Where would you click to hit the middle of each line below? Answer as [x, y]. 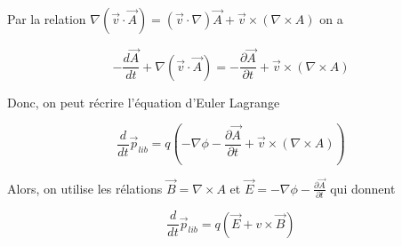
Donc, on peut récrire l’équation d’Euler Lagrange [144, 102]
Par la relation [47, 19]
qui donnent [363, 188]
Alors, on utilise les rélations [85, 188]
